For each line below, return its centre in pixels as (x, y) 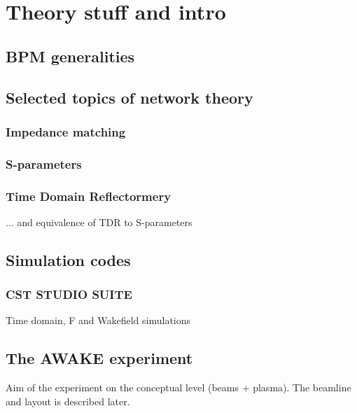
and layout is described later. (68, 401)
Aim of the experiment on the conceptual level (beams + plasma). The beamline (178, 387)
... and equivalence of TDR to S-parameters (99, 222)
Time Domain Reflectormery (89, 196)
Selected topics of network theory (129, 97)
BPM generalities (70, 56)
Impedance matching (66, 131)
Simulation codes (68, 259)
